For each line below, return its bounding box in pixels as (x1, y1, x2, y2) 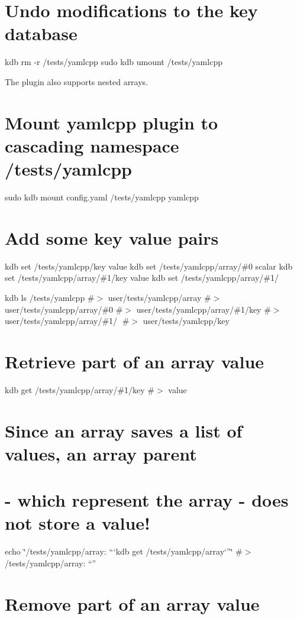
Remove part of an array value (5, 591, 260, 615)
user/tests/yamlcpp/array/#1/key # (136, 303, 271, 315)
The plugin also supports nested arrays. (5, 75, 148, 87)
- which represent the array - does (5, 488, 289, 512)
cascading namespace (5, 133, 179, 157)
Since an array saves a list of (5, 418, 243, 442)
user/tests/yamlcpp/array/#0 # (5, 303, 123, 315)
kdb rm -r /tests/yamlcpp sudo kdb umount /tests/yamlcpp (5, 56, 222, 68)
